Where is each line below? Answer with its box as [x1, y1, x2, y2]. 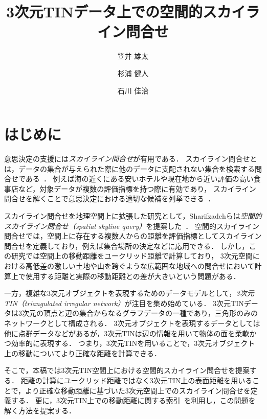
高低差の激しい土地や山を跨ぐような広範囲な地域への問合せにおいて [25, 260, 255, 271]
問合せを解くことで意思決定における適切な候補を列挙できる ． [4, 193, 215, 204]
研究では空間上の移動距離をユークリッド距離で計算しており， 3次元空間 [11, 250, 253, 261]
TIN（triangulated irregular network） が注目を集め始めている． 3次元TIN [4, 297, 244, 308]
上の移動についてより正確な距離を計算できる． [4, 347, 162, 358]
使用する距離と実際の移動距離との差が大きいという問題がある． [25, 270, 240, 281]
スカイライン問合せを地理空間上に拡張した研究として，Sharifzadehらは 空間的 [4, 211, 262, 221]
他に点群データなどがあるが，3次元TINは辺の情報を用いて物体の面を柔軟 [4, 328, 250, 338]
